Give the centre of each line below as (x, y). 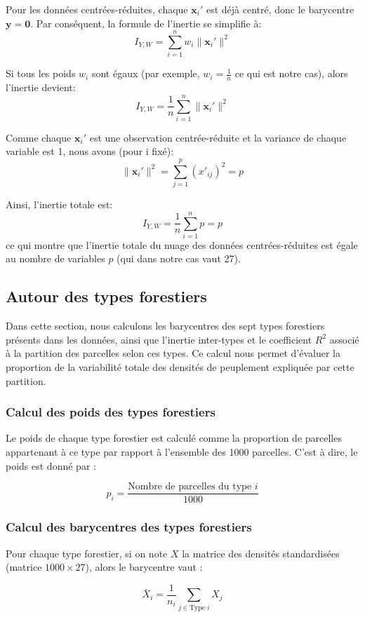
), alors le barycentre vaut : (144, 567)
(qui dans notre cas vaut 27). (179, 258)
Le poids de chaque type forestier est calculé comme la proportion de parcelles (174, 438)
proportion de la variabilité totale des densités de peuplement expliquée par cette (180, 367)
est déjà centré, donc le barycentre (280, 9)
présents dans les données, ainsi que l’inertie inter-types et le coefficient (159, 339)
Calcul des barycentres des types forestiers (129, 527)
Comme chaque (39, 137)
